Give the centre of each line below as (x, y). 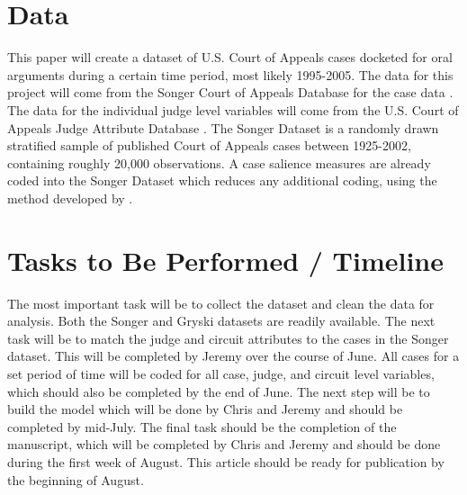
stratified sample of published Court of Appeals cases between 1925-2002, (209, 145)
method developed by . (70, 198)
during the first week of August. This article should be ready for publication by (226, 461)
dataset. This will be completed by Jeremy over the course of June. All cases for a (233, 356)
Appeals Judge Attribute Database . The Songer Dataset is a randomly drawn (223, 127)
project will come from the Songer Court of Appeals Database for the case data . (230, 92)
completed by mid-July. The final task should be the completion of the (202, 426)
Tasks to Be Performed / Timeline (226, 260)
